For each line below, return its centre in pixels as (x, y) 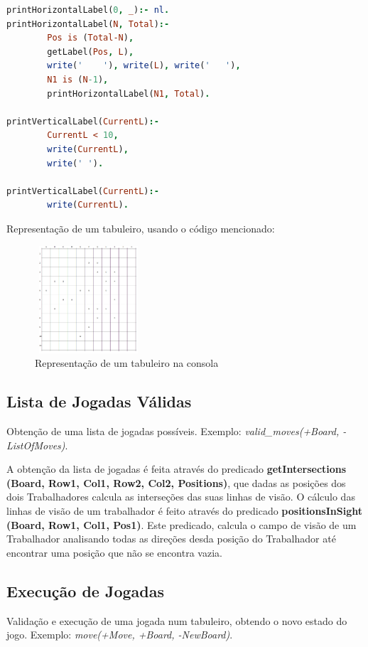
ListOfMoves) (36, 445)
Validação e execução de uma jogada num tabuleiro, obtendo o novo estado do (177, 620)
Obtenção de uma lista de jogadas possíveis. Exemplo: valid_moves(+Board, (173, 431)
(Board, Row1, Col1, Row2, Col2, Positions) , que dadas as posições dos (176, 482)
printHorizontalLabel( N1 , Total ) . (129, 93)
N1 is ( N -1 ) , (78, 79)
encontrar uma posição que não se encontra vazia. (114, 552)
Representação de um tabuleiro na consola (127, 363)
